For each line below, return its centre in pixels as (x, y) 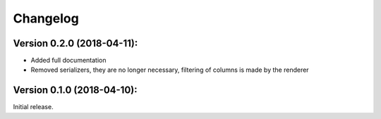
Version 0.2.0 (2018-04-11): (75, 43)
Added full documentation (68, 61)
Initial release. (33, 107)
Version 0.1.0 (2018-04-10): (75, 90)
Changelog (46, 18)
